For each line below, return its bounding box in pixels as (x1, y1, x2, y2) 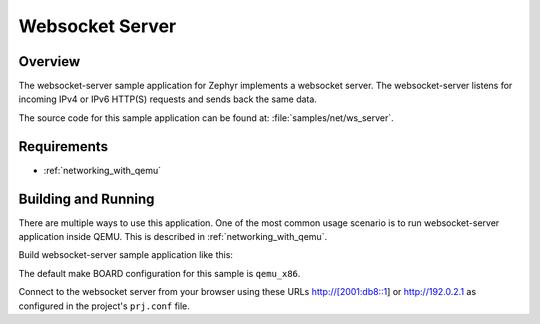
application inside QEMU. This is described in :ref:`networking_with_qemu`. (18, 231, 328, 243)
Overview (18, 53, 81, 70)
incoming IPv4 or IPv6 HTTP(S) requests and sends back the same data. (18, 93, 317, 105)
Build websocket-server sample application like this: (18, 249, 234, 261)
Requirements (18, 138, 109, 155)
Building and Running (18, 190, 155, 207)
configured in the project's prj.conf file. (18, 300, 190, 312)
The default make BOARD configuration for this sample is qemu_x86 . (18, 267, 301, 279)
